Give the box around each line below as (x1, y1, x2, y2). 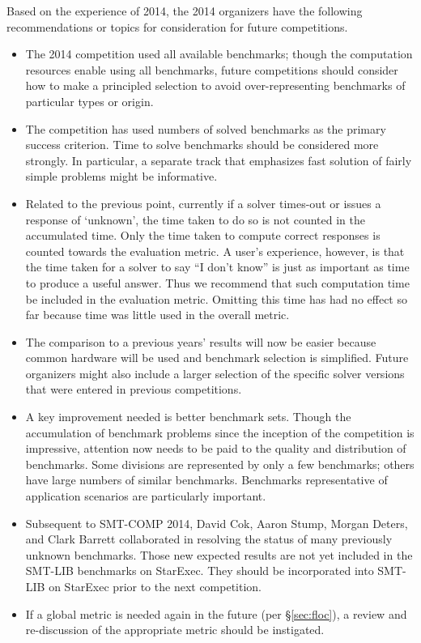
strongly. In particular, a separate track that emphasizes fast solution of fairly (25, 151, 412, 168)
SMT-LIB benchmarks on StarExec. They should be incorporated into (25, 562, 374, 579)
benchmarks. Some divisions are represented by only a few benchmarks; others (25, 455, 415, 472)
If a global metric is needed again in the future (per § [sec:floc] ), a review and (25, 605, 407, 622)
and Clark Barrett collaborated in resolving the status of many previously (25, 530, 393, 547)
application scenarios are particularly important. (25, 488, 266, 505)
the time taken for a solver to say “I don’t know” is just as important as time (25, 258, 410, 275)
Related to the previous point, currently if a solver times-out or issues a (25, 194, 381, 211)
